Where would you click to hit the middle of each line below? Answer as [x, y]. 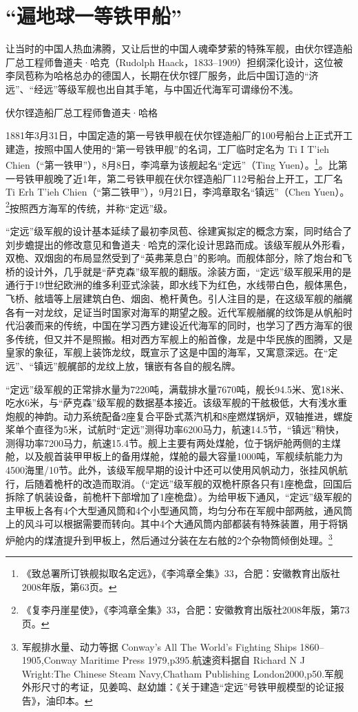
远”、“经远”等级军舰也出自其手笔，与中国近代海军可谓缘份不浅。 [152, 88]
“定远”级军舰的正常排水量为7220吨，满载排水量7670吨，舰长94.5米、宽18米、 [178, 389]
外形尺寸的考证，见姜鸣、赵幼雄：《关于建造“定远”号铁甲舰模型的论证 [178, 687]
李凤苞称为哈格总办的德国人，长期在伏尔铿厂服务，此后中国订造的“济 [162, 75]
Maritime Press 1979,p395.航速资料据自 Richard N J [192, 660]
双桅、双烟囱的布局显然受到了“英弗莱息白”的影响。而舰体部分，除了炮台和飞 [179, 258]
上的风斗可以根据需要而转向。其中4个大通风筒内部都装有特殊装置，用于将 [172, 524]
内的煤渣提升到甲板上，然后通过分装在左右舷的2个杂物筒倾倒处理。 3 [178, 539]
